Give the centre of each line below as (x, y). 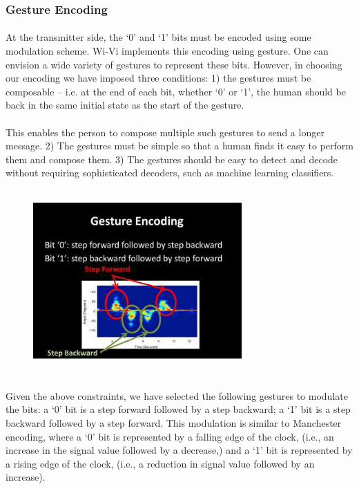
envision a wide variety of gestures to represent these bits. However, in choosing (174, 64)
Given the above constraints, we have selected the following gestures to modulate (177, 395)
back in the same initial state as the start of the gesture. (125, 105)
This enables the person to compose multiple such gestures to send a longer (165, 132)
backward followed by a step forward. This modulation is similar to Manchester (174, 422)
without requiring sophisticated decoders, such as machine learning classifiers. (170, 173)
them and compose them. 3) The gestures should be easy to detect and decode (172, 159)
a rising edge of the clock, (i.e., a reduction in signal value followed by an (160, 463)
